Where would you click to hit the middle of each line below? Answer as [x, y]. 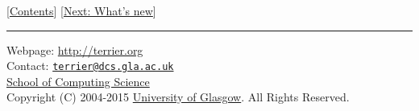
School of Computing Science [78, 81]
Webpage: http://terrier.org [75, 49]
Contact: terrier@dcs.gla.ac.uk [90, 66]
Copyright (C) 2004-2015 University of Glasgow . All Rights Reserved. [178, 97]
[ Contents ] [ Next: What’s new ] [81, 10]
